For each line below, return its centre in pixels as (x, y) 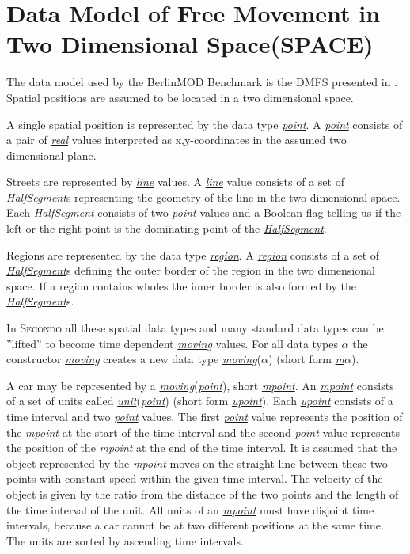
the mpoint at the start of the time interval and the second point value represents (203, 432)
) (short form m (307, 359)
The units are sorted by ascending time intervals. (125, 540)
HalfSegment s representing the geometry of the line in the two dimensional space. (203, 197)
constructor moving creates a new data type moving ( (134, 359)
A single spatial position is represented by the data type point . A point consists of (205, 124)
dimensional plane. (51, 155)
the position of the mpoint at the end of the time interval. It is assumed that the (202, 448)
